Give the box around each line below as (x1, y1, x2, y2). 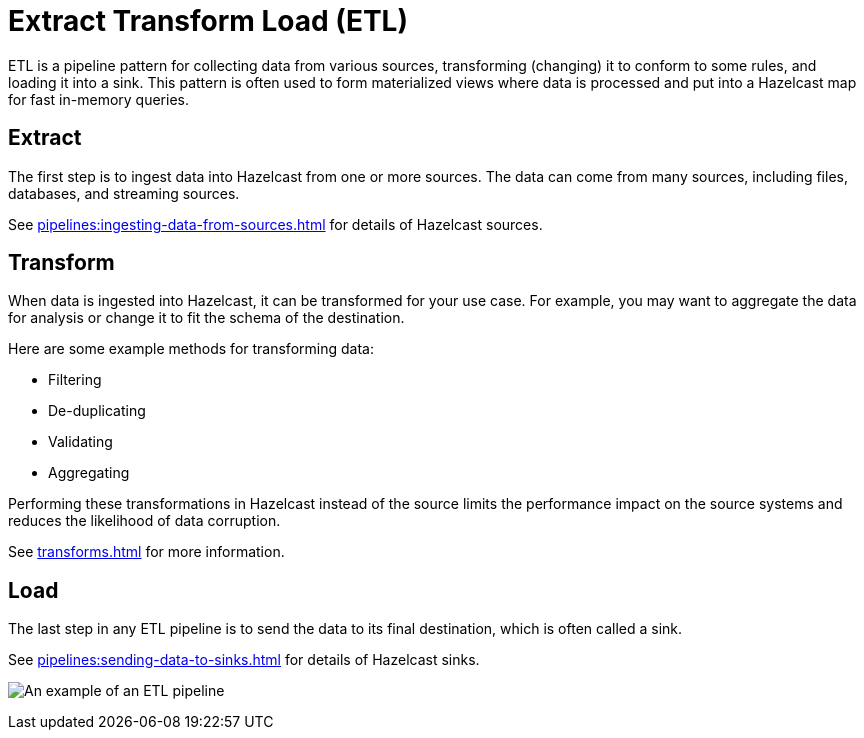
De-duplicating (48, 402, 146, 420)
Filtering (48, 371, 102, 389)
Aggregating (48, 464, 130, 482)
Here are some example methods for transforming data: (8, 340, 374, 358)
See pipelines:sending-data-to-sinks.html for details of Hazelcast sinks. (8, 651, 480, 669)
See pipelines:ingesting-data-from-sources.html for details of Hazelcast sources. (8, 215, 543, 233)
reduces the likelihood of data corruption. (8, 512, 281, 530)
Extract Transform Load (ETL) (8, 4, 408, 38)
